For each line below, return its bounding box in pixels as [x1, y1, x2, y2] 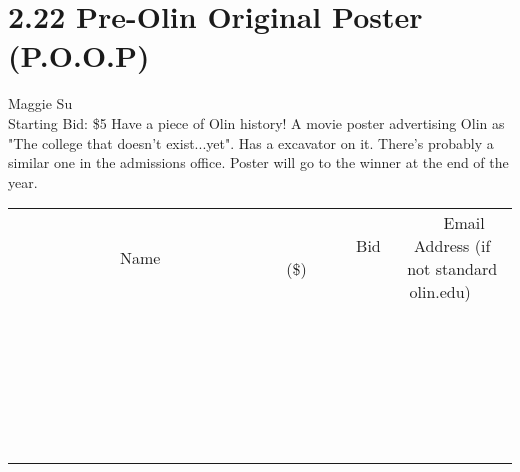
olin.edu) [409, 280, 471, 304]
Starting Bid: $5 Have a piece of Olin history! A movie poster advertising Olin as [8, 112, 505, 133]
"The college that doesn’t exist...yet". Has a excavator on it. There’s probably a [8, 132, 494, 153]
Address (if [414, 234, 491, 258]
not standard [407, 257, 498, 281]
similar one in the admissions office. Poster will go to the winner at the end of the [8, 152, 509, 173]
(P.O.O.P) [8, 35, 150, 76]
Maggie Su [8, 93, 73, 114]
